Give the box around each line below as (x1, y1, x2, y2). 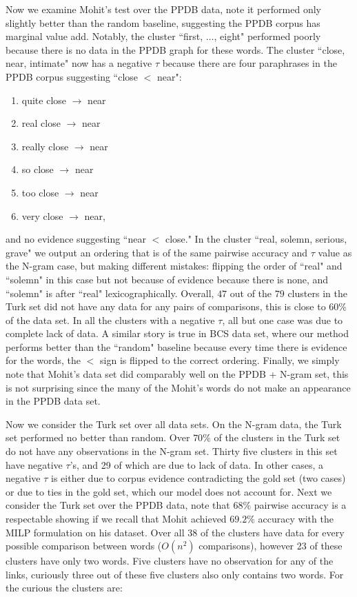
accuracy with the (258, 512, 334, 525)
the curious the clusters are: (6, 580, 123, 595)
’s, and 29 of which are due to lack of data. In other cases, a (70, 457, 324, 472)
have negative (6, 457, 63, 472)
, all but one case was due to (222, 312, 343, 327)
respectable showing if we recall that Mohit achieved (6, 512, 227, 525)
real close (21, 116, 61, 130)
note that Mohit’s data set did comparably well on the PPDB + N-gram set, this (6, 367, 349, 381)
